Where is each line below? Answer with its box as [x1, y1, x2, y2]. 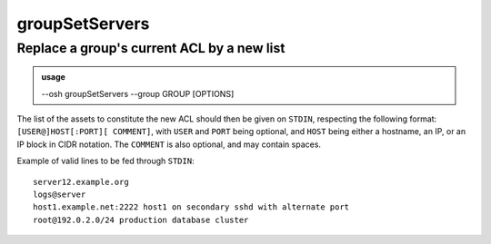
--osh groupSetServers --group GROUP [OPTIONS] [41, 88, 235, 99]
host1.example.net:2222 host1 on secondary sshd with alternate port [33, 202, 350, 212]
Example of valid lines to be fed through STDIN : [16, 155, 195, 167]
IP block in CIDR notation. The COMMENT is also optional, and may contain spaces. [16, 139, 322, 150]
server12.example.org [33, 177, 129, 187]
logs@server [33, 189, 86, 200]
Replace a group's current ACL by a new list [16, 40, 286, 56]
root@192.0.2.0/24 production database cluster [33, 214, 249, 225]
